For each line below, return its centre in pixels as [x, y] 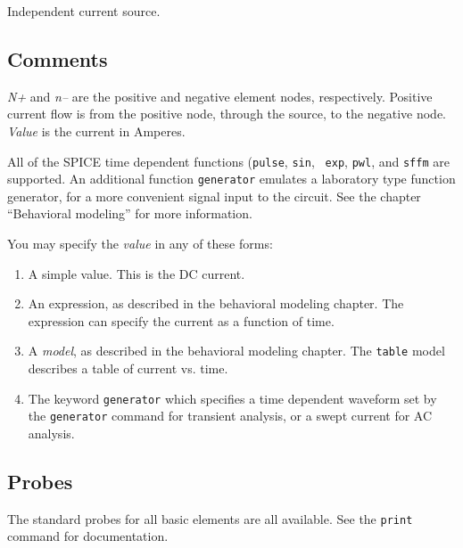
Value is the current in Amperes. [96, 131]
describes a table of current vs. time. [128, 368]
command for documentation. [88, 536]
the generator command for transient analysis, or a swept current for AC [230, 416]
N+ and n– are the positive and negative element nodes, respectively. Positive [220, 96]
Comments [58, 58]
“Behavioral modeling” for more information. [130, 213]
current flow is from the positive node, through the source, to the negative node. [227, 114]
